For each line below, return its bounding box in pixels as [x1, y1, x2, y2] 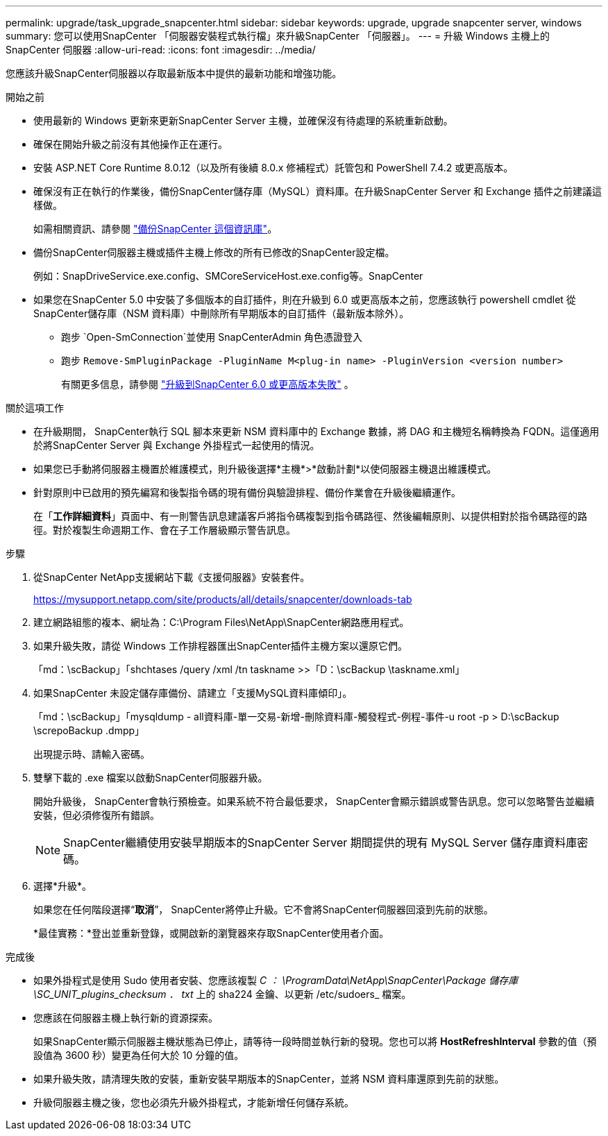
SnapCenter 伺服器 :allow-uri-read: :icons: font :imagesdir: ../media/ [6, 44, 316, 56]
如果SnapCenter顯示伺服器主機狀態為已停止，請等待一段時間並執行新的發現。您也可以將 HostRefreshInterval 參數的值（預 [33, 1035, 597, 1047]
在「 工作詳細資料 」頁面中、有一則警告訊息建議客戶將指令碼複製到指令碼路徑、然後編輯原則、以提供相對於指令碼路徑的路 [33, 510, 587, 522]
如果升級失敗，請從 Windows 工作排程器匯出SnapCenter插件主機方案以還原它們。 [33, 640, 408, 652]
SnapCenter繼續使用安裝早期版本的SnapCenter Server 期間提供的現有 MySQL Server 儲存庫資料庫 [63, 836, 577, 849]
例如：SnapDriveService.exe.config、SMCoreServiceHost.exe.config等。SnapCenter [33, 270, 423, 282]
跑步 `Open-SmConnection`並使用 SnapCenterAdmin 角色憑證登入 [61, 331, 363, 343]
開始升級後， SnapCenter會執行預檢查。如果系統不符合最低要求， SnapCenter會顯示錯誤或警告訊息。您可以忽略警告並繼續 [33, 795, 595, 807]
